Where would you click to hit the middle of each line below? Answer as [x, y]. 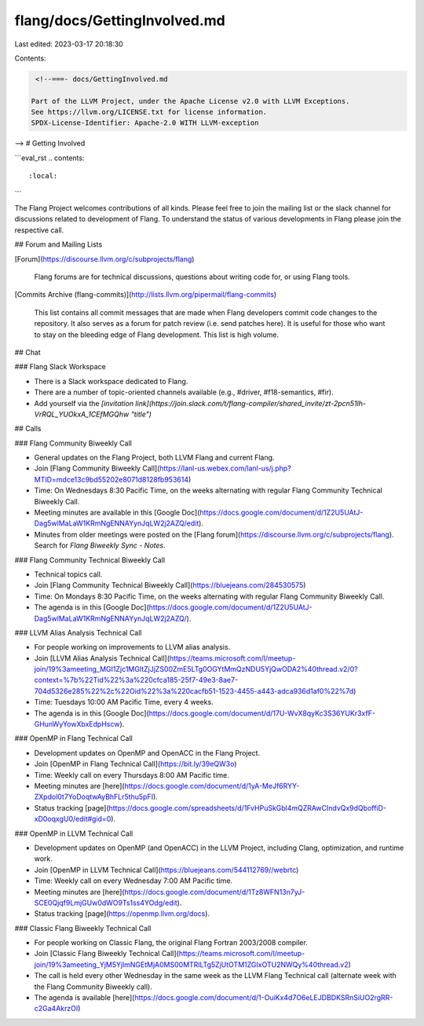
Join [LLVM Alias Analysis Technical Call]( [102, 658]
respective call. [39, 230]
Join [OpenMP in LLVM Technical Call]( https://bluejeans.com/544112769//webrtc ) [166, 870]
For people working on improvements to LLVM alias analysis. [132, 647]
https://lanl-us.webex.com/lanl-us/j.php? [226, 468]
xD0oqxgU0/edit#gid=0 [73, 819]
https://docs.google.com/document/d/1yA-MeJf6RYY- [212, 786]
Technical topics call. [68, 574]
